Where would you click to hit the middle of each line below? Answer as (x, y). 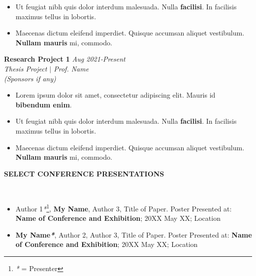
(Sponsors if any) (30, 78)
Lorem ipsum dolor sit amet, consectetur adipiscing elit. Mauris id (115, 95)
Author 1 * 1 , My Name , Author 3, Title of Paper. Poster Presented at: (124, 207)
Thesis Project (26, 68)
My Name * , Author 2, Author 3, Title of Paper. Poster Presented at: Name (134, 234)
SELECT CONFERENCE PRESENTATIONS (84, 173)
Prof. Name (71, 68)
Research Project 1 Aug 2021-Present (65, 59)
